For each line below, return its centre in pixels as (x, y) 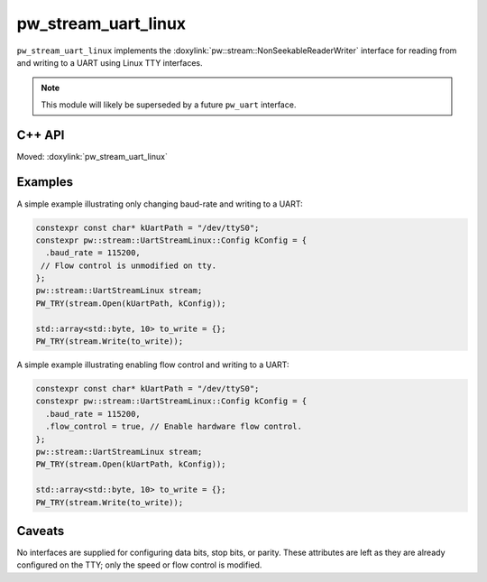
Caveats (41, 531)
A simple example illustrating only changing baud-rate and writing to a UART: (160, 204)
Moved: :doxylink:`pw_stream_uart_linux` (92, 156)
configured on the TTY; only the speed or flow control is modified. (139, 565)
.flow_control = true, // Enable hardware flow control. (174, 427)
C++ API (41, 135)
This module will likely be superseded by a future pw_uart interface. (169, 105)
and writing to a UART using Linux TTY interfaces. (110, 62)
